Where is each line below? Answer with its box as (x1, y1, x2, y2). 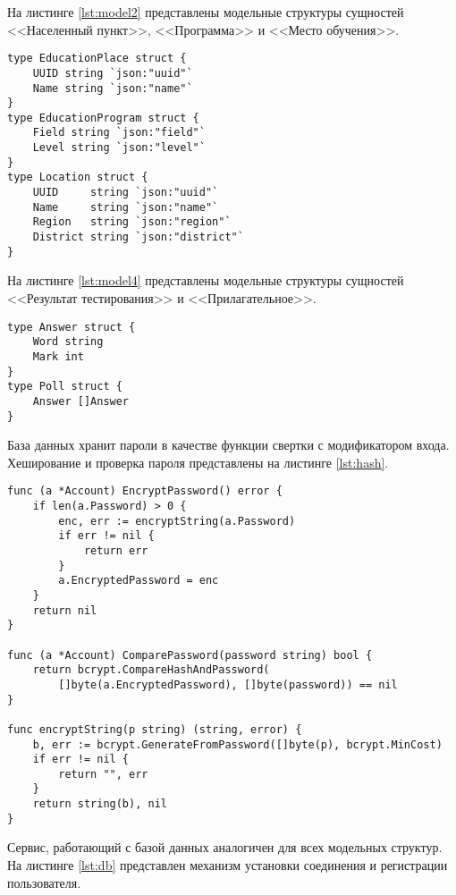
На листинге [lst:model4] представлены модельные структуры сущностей (7, 271, 404, 290)
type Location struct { (7, 171, 148, 184)
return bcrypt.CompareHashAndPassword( (32, 663, 270, 677)
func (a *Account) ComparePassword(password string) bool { (7, 648, 373, 662)
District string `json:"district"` (32, 231, 244, 244)
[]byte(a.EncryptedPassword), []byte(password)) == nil (58, 678, 398, 691)
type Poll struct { (7, 380, 122, 393)
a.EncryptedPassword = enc (58, 574, 219, 587)
